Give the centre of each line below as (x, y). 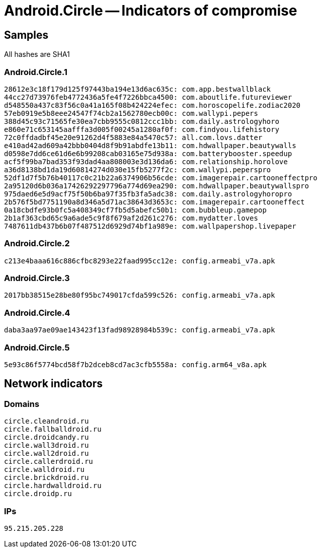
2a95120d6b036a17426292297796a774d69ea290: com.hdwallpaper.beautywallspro (156, 186)
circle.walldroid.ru (44, 470)
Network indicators (54, 384)
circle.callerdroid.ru (49, 462)
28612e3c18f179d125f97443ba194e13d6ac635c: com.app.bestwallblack (138, 89)
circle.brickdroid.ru (46, 478)
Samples (26, 35)
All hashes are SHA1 (37, 54)
